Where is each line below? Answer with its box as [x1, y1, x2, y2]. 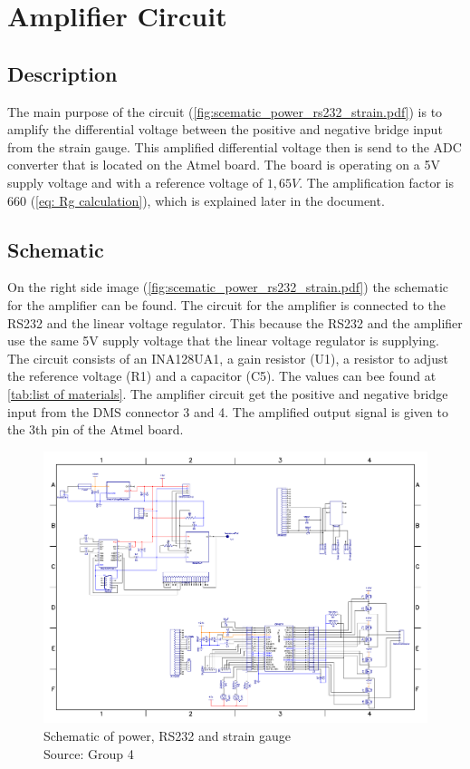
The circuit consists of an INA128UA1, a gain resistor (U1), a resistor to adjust [7, 348, 448, 367]
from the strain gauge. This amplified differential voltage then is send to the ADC [7, 137, 462, 156]
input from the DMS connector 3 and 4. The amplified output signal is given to [7, 402, 448, 421]
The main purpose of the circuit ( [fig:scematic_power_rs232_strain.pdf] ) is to [7, 102, 443, 121]
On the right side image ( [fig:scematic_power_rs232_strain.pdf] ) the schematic [7, 277, 449, 297]
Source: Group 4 [43, 744, 134, 763]
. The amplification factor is [299, 172, 455, 191]
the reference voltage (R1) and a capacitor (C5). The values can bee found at [7, 366, 436, 385]
